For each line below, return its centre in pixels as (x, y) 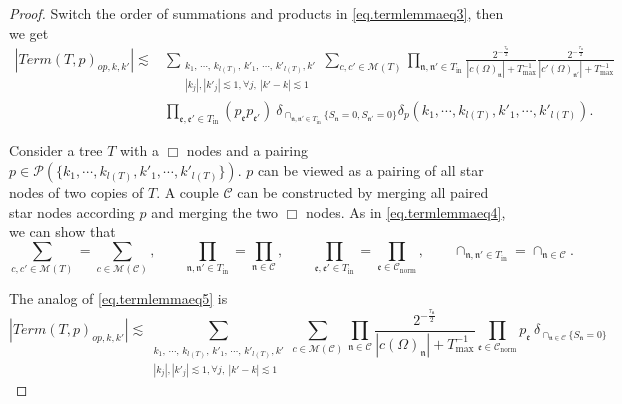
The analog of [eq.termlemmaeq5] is (118, 298)
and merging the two (215, 211)
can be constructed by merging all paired (363, 192)
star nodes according (72, 211)
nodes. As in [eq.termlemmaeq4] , (406, 211)
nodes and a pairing (247, 150)
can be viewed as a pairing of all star (370, 170)
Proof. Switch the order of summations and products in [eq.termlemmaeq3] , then (256, 13)
